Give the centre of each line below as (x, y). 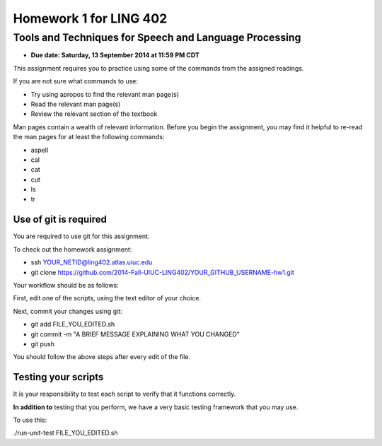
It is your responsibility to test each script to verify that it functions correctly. (125, 394)
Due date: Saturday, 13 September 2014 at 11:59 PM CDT (115, 55)
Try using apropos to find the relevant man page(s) (105, 94)
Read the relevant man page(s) (76, 104)
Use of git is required (60, 219)
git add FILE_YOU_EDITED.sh (73, 324)
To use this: (30, 420)
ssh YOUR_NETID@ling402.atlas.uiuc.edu (92, 262)
